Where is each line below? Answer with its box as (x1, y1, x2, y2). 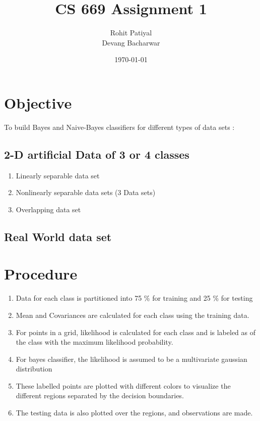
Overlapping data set (16, 204, 81, 214)
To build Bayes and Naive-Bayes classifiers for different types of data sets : (4, 121, 235, 132)
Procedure (4, 263, 78, 284)
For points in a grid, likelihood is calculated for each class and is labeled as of (16, 326, 256, 337)
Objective (4, 92, 72, 113)
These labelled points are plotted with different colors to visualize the (16, 380, 231, 391)
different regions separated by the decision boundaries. (16, 390, 184, 401)
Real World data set (4, 228, 112, 244)
